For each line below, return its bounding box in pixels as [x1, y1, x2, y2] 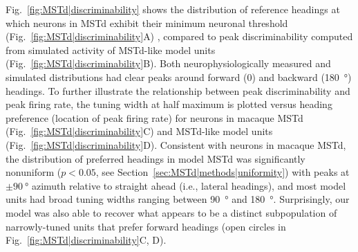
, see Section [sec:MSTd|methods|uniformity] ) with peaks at [95, 165, 350, 179]
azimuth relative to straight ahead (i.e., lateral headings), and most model [31, 178, 346, 192]
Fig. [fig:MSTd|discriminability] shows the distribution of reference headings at [6, 2, 340, 16]
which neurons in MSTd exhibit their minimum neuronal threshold [6, 15, 288, 30]
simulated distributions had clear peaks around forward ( [6, 69, 247, 84]
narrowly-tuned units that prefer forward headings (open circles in [6, 219, 286, 233]
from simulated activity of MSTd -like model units [6, 42, 216, 57]
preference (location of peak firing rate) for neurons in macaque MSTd [6, 110, 303, 125]
